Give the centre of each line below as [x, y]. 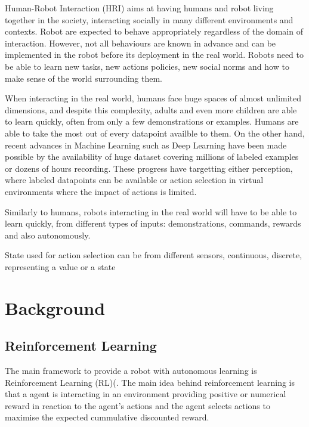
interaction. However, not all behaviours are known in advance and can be [140, 43]
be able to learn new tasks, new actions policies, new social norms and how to [147, 66]
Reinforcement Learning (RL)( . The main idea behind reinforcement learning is [150, 382]
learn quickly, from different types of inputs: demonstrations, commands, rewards [153, 223]
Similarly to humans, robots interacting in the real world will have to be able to [151, 211]
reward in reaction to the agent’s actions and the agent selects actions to [137, 405]
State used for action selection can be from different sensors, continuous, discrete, [154, 255]
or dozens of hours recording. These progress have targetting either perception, [149, 168]
